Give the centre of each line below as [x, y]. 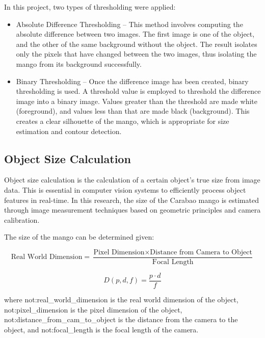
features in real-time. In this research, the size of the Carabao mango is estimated [131, 200]
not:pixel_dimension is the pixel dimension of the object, [93, 309]
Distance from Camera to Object [201, 252]
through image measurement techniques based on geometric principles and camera [132, 210]
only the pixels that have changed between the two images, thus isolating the [136, 54]
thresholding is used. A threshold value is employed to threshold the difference [138, 91]
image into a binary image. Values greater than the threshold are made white [137, 101]
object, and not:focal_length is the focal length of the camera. [101, 329]
